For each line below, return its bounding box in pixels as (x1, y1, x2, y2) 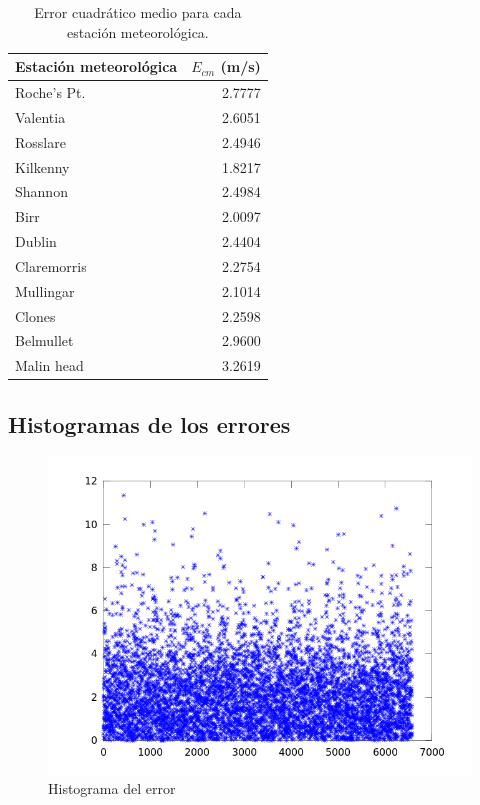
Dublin (15, 231, 57, 252)
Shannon (15, 181, 68, 202)
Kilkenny (15, 156, 70, 177)
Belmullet (15, 330, 74, 351)
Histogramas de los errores (8, 408, 291, 439)
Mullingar (15, 280, 75, 301)
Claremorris (15, 255, 87, 276)
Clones (15, 305, 56, 326)
